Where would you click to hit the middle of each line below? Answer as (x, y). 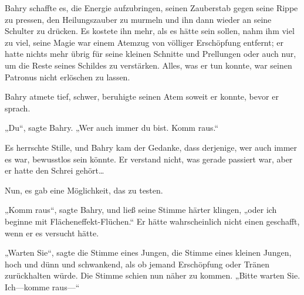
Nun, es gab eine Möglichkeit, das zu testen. (84, 190)
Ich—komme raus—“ (42, 286)
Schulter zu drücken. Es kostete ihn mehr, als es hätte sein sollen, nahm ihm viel (150, 31)
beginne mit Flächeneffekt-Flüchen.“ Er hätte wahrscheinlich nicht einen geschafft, (152, 221)
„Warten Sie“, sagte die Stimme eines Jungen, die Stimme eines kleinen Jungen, (148, 252)
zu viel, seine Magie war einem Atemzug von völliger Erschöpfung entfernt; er (144, 42)
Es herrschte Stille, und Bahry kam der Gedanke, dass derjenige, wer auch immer (151, 147)
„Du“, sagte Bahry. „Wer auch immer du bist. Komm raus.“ (112, 128)
